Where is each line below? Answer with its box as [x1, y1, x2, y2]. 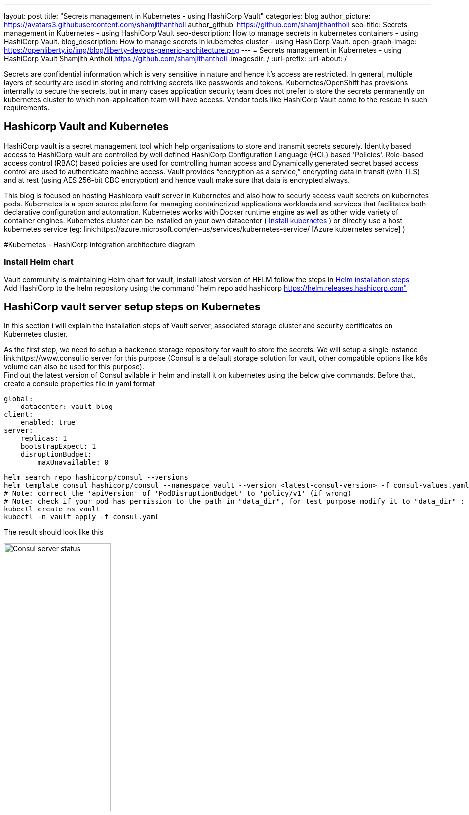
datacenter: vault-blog [20, 403, 113, 411]
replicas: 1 [20, 434, 67, 443]
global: [4, 395, 34, 403]
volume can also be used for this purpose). [4, 362, 145, 371]
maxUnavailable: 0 [37, 458, 109, 467]
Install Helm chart [4, 257, 74, 267]
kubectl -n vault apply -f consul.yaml [4, 513, 159, 521]
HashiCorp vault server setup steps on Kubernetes [4, 301, 261, 313]
